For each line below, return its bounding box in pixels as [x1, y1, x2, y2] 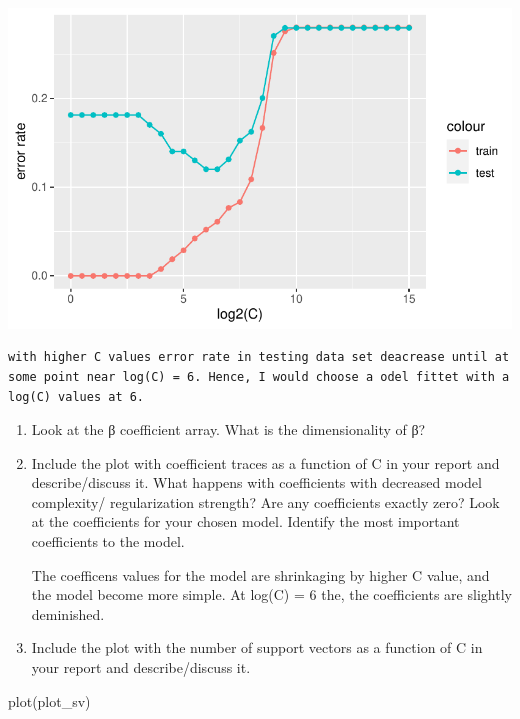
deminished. [31, 603, 105, 624]
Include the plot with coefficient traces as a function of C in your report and [31, 452, 500, 473]
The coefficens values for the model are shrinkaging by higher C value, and [31, 564, 490, 585]
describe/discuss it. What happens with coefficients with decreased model [31, 472, 482, 493]
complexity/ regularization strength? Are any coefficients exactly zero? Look [31, 491, 500, 512]
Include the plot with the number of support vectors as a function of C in [31, 637, 483, 658]
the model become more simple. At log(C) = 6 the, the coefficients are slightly [31, 584, 512, 605]
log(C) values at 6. [8, 389, 145, 404]
